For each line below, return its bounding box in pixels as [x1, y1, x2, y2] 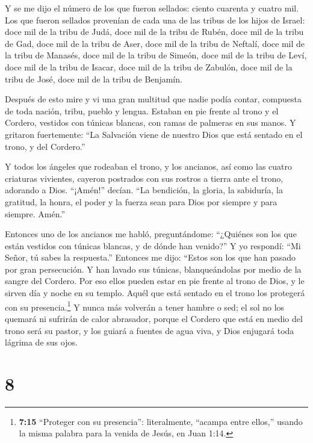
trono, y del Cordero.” [5, 140, 85, 152]
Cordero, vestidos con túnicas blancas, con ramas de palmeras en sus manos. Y [5, 116, 296, 129]
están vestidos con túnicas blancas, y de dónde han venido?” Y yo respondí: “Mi [5, 239, 301, 252]
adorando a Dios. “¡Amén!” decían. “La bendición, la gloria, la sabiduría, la [5, 184, 283, 196]
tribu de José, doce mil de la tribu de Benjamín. [5, 72, 182, 85]
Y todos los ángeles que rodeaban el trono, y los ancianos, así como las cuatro [5, 160, 293, 173]
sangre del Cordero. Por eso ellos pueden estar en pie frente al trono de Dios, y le [5, 274, 305, 287]
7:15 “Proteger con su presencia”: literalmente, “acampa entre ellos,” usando [19, 415, 303, 427]
